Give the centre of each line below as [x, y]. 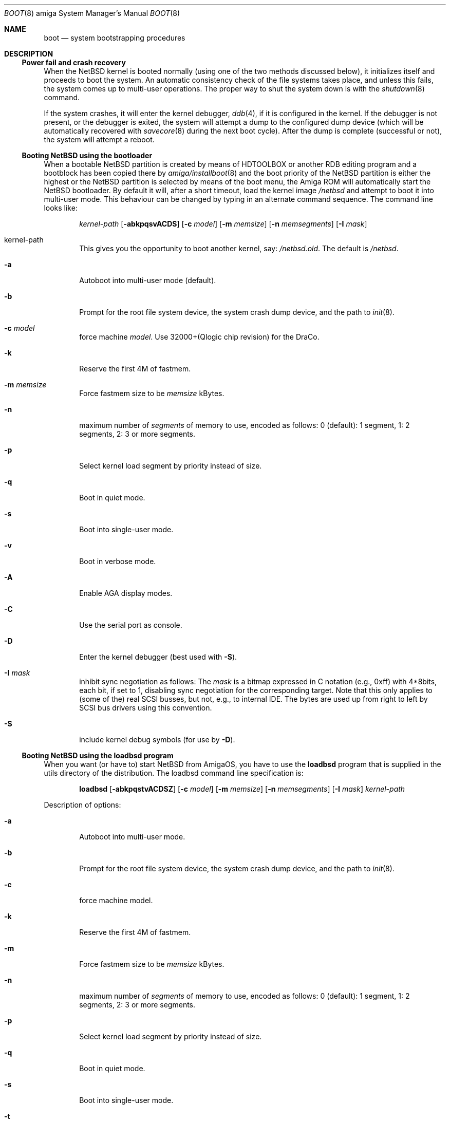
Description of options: [82, 805]
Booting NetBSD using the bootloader [87, 155]
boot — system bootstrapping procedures [115, 38]
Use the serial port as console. [131, 625]
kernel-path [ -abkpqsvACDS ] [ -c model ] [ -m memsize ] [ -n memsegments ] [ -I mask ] [223, 224]
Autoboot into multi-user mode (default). [148, 280]
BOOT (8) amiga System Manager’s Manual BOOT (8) [92, 13]
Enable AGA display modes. [126, 593]
